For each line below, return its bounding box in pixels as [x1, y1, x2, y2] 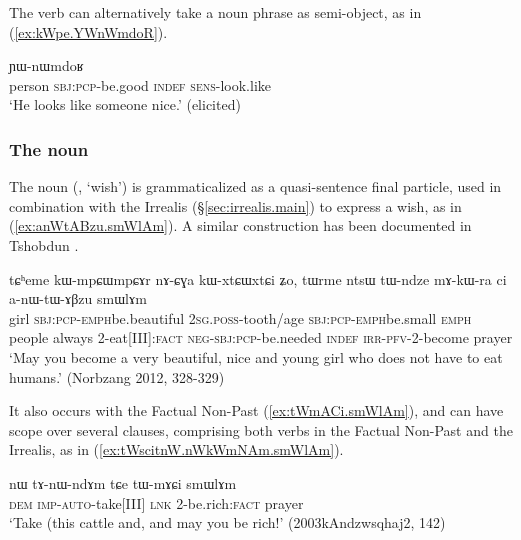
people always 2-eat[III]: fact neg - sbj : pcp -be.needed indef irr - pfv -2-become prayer [9, 327, 513, 348]
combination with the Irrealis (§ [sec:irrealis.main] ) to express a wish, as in [9, 195, 462, 216]
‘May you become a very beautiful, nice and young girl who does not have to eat [9, 346, 503, 367]
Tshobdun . [9, 234, 79, 255]
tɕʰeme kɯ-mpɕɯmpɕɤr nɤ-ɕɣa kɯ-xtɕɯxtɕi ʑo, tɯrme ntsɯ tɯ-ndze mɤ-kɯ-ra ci [9, 268, 507, 289]
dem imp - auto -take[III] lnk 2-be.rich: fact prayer [9, 492, 304, 513]
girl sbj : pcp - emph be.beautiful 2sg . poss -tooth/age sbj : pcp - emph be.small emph [9, 307, 472, 328]
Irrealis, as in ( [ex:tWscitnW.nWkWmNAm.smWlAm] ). [9, 439, 344, 460]
